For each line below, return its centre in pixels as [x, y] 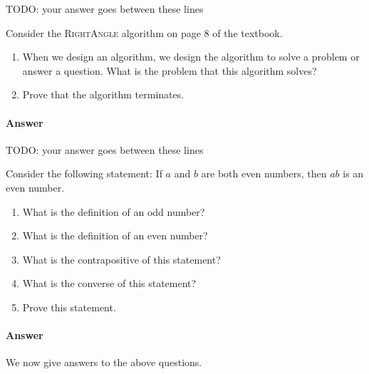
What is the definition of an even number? [115, 235]
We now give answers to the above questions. [104, 362]
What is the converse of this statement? [109, 283]
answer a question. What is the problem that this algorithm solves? [170, 70]
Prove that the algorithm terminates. [103, 94]
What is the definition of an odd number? [114, 211]
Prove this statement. [69, 307]
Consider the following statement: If [84, 173]
